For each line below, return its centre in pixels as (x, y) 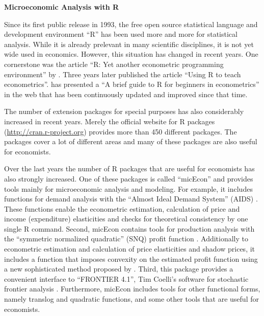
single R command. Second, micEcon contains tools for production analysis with (129, 228)
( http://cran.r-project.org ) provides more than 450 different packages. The (121, 131)
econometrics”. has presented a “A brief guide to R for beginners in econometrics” (132, 84)
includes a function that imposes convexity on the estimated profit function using (131, 258)
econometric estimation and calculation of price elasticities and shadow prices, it (130, 249)
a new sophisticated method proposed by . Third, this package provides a (119, 269)
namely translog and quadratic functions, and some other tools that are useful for (131, 299)
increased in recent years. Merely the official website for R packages (110, 121)
